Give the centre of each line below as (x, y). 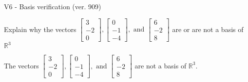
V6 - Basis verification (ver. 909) (53, 6)
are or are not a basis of (208, 29)
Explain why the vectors (40, 29)
